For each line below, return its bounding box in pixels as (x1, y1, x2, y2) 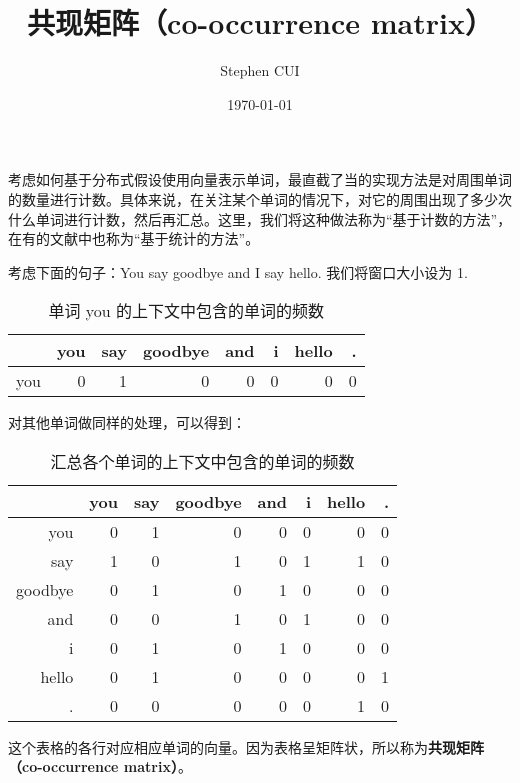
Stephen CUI (220, 60, 300, 81)
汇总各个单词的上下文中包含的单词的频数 (50, 449, 355, 473)
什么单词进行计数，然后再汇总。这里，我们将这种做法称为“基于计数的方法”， (8, 208, 512, 229)
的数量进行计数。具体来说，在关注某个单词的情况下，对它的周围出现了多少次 (8, 188, 512, 209)
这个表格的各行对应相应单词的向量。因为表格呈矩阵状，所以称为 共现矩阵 (8, 736, 484, 757)
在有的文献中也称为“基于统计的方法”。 (8, 228, 260, 249)
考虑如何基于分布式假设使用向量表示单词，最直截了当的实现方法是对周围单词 (8, 169, 512, 190)
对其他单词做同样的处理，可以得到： (8, 412, 246, 433)
